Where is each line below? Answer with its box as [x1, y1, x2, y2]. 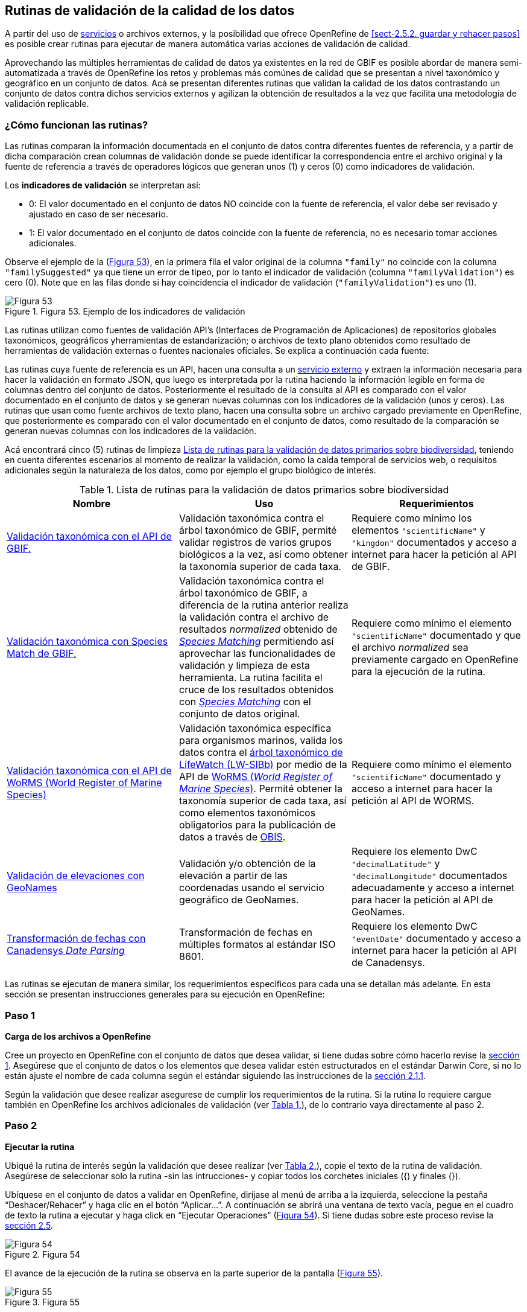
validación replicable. [5, 98, 89, 109]
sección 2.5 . [5, 1220, 53, 1230]
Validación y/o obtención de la [178, 857, 316, 870]
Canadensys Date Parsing [7, 944, 125, 957]
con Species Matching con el [178, 696, 311, 708]
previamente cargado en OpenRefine [351, 653, 519, 666]
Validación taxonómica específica [178, 722, 332, 735]
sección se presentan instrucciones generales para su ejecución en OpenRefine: [5, 989, 325, 1000]
